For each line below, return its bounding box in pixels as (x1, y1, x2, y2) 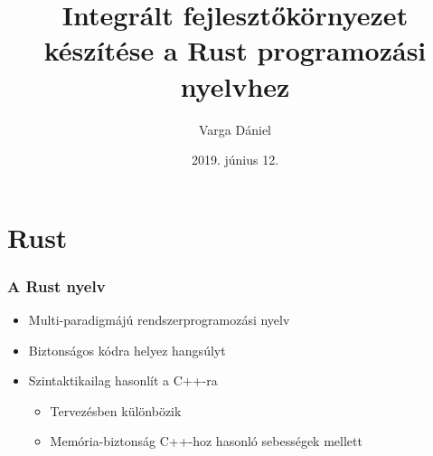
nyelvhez (180, 67, 290, 104)
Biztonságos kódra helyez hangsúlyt (28, 340, 226, 359)
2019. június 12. (191, 150, 279, 169)
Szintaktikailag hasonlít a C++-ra (28, 371, 218, 390)
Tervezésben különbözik (50, 401, 182, 420)
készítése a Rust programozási (43, 32, 427, 69)
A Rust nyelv (7, 274, 106, 297)
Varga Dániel (199, 119, 271, 138)
